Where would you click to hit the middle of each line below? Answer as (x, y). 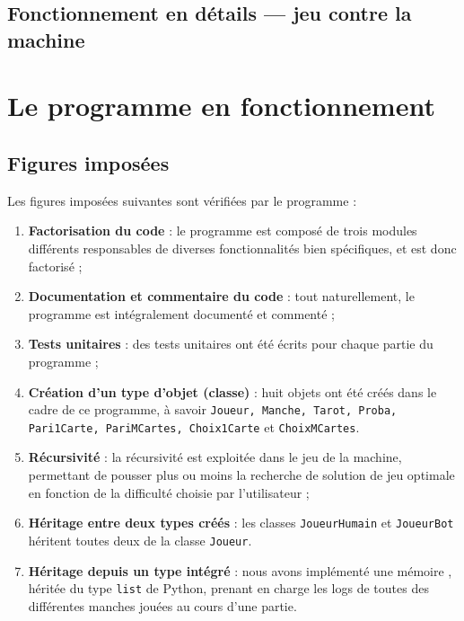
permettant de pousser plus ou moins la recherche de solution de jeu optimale (241, 475)
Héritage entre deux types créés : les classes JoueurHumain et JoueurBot (241, 523)
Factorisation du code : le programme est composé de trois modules (223, 231)
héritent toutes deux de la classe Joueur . (140, 540)
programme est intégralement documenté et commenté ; (181, 313)
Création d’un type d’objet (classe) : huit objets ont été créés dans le (232, 391)
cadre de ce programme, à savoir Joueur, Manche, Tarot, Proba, (213, 409)
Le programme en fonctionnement (221, 106)
